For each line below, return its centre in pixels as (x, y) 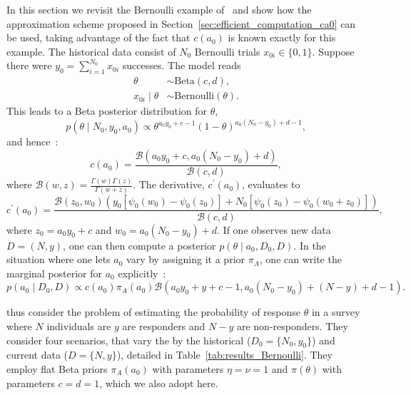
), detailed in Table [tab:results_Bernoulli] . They (224, 355)
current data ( (37, 355)
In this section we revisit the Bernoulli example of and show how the (159, 9)
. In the (310, 245)
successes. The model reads (182, 65)
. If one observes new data (274, 229)
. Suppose (333, 51)
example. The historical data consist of (91, 51)
